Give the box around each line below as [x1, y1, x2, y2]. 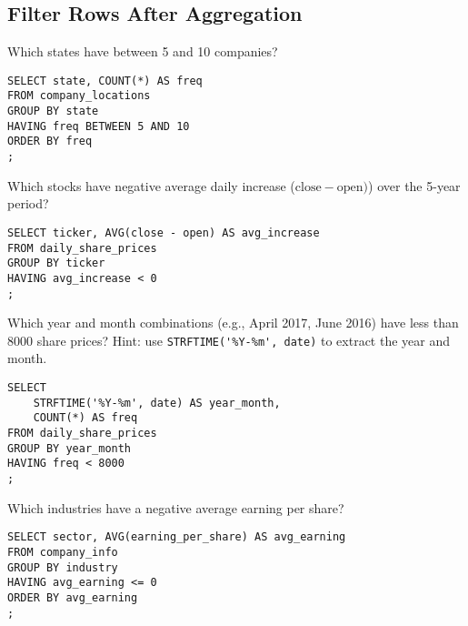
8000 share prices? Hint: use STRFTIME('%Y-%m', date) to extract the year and [7, 330, 451, 349]
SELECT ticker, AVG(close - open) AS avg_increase [7, 226, 320, 239]
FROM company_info [7, 545, 118, 559]
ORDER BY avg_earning [7, 591, 138, 604]
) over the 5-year [368, 176, 461, 195]
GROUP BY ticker [7, 257, 105, 270]
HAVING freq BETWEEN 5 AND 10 [7, 119, 190, 133]
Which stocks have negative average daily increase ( [7, 176, 295, 195]
